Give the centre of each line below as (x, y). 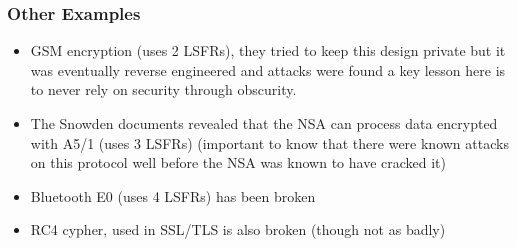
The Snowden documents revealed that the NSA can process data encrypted (264, 123)
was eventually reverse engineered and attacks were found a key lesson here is (268, 69)
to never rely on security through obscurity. (163, 89)
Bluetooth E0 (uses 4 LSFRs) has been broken (173, 195)
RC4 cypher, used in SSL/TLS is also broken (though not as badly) (238, 229)
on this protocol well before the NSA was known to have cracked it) (238, 162)
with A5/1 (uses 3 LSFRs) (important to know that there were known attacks (269, 142)
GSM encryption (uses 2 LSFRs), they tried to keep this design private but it (268, 50)
